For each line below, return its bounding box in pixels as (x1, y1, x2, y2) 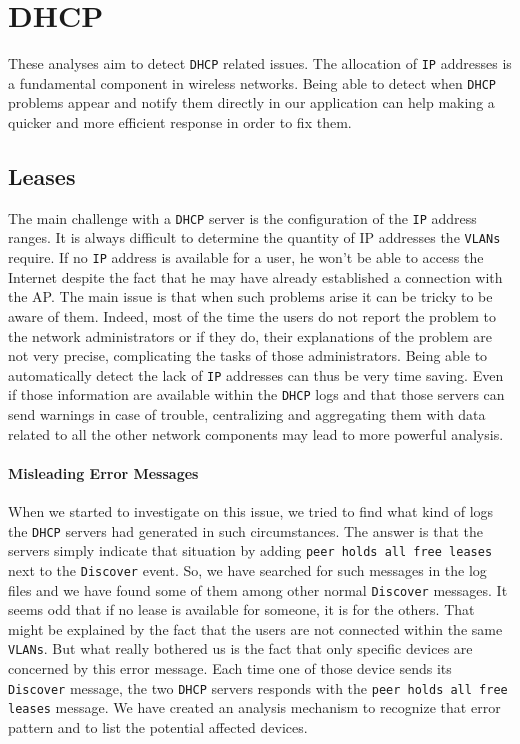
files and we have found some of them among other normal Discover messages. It (8, 579, 508, 600)
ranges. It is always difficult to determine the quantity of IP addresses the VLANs (8, 227, 501, 248)
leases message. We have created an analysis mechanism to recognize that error (8, 697, 501, 718)
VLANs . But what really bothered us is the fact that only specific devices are (8, 638, 473, 659)
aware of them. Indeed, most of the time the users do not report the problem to (8, 305, 497, 326)
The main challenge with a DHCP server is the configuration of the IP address (8, 207, 477, 228)
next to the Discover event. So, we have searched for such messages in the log (8, 559, 487, 580)
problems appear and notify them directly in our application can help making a (8, 92, 495, 113)
